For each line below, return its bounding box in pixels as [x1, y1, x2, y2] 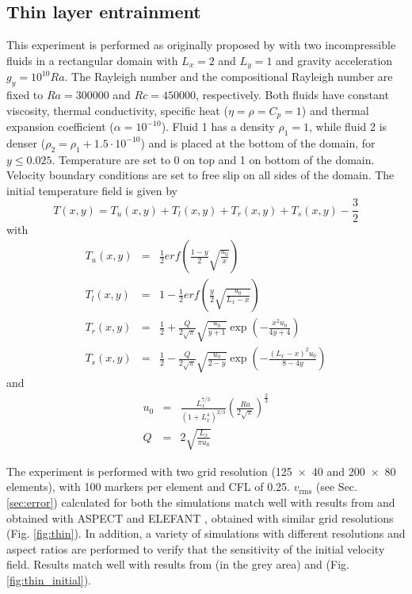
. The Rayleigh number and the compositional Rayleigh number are [64, 68, 393, 85]
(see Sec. [315, 478, 357, 495]
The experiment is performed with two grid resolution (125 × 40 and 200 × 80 [6, 462, 396, 479]
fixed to [6, 86, 44, 103]
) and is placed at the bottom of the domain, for [140, 134, 376, 151]
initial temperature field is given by [6, 182, 178, 198]
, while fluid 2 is [308, 118, 387, 135]
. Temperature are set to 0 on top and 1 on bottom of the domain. [51, 151, 375, 167]
